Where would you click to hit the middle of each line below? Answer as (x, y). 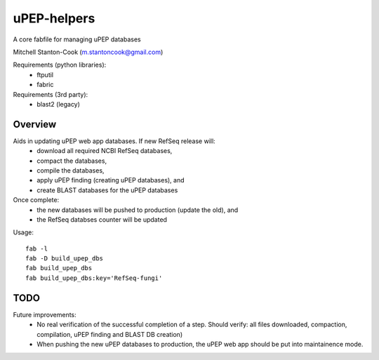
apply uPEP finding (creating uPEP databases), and (111, 180)
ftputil (45, 74)
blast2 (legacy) (59, 104)
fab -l (37, 248)
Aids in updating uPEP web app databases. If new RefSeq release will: (114, 141)
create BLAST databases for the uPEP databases (107, 190)
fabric (45, 85)
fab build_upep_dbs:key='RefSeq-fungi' (94, 278)
